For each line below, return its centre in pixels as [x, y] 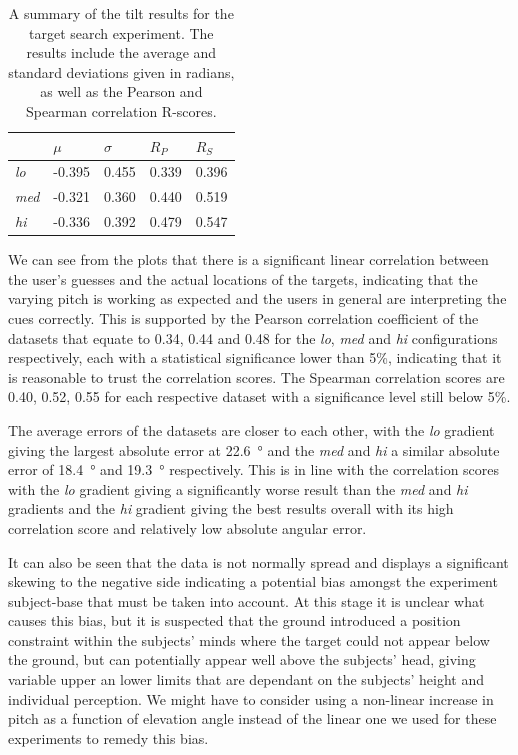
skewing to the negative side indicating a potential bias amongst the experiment [253, 581]
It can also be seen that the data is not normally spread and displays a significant [258, 561]
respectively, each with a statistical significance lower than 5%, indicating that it [255, 357]
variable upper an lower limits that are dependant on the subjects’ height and [246, 679]
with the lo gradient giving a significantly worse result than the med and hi [238, 488]
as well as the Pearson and [121, 91]
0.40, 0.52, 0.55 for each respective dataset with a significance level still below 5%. [259, 396]
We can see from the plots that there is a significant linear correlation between [248, 259]
